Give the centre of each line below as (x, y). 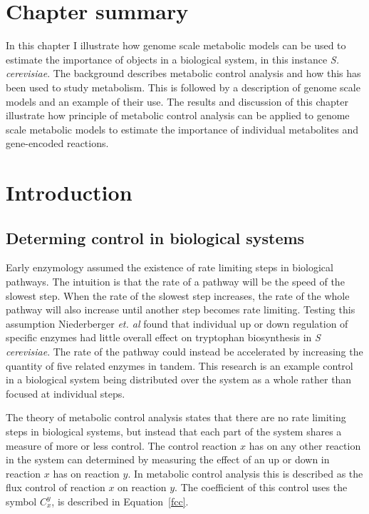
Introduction (69, 192)
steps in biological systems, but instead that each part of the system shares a (174, 431)
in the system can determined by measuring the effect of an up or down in (168, 459)
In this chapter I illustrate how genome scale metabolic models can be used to (176, 45)
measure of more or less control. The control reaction (121, 445)
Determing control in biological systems (155, 237)
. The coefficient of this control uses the (261, 487)
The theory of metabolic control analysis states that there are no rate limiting (176, 417)
